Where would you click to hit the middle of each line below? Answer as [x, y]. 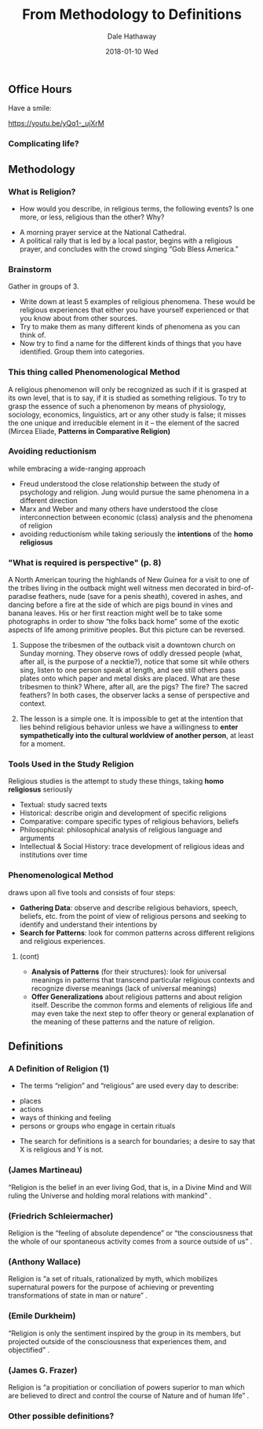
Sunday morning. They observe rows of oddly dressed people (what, [131, 653]
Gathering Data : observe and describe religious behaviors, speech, [129, 907]
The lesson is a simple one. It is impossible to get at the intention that [131, 719]
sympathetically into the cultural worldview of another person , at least [137, 736]
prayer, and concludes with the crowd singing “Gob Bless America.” [129, 248]
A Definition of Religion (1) [59, 1069]
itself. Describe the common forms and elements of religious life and [142, 1005]
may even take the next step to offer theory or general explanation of [142, 1013]
